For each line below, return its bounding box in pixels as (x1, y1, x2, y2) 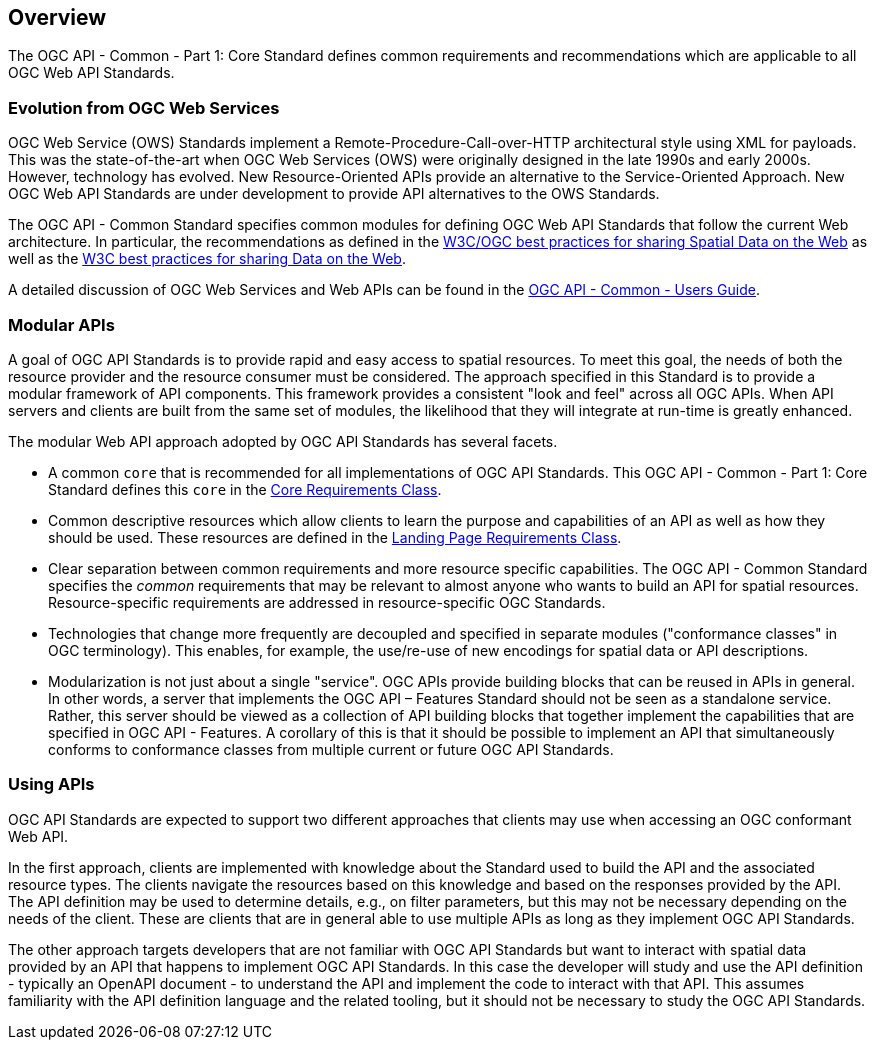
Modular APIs (8, 314, 115, 335)
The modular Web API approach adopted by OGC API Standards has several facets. (8, 432, 558, 450)
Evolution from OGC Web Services (8, 97, 280, 118)
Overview (8, 5, 107, 30)
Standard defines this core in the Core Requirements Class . (48, 480, 442, 498)
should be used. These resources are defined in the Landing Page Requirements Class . (48, 528, 622, 546)
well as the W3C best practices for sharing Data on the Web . (8, 250, 406, 268)
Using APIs (8, 774, 95, 795)
